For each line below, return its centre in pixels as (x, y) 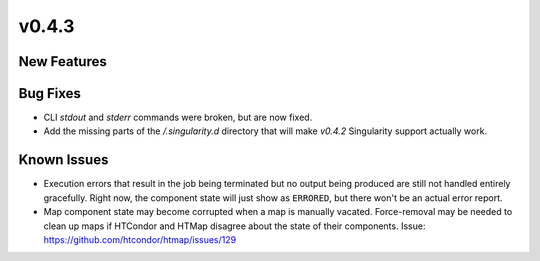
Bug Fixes (50, 93)
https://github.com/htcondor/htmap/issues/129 (140, 239)
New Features (62, 61)
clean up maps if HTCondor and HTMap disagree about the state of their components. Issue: (234, 226)
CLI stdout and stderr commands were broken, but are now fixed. (178, 117)
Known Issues (63, 160)
